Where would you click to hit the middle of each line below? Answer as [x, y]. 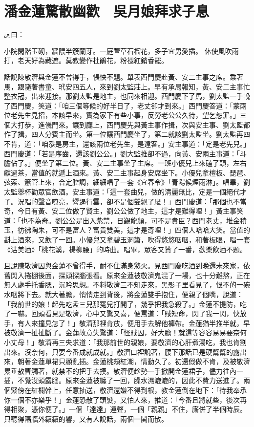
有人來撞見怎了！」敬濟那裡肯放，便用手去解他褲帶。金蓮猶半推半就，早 [134, 323]
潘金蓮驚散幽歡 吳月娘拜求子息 [107, 11]
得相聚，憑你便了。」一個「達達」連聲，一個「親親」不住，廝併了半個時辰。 [125, 409]
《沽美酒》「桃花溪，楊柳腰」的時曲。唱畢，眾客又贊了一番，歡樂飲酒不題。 [125, 249]
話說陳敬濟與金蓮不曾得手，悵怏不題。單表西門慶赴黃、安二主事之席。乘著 [124, 76]
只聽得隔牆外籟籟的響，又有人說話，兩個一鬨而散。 [86, 418]
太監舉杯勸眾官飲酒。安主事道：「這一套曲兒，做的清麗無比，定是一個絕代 [122, 192]
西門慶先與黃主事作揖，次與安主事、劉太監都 [178, 124]
